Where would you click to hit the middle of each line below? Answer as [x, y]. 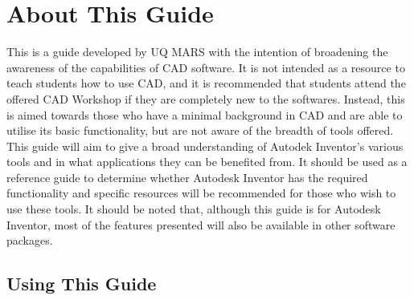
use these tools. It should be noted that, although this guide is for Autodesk [194, 209]
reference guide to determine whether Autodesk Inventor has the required [187, 177]
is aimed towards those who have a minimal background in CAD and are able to [205, 114]
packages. [30, 240]
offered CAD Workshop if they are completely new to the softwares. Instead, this [206, 98]
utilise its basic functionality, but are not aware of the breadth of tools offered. [200, 130]
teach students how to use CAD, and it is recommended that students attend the [206, 83]
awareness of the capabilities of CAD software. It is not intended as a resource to [206, 67]
